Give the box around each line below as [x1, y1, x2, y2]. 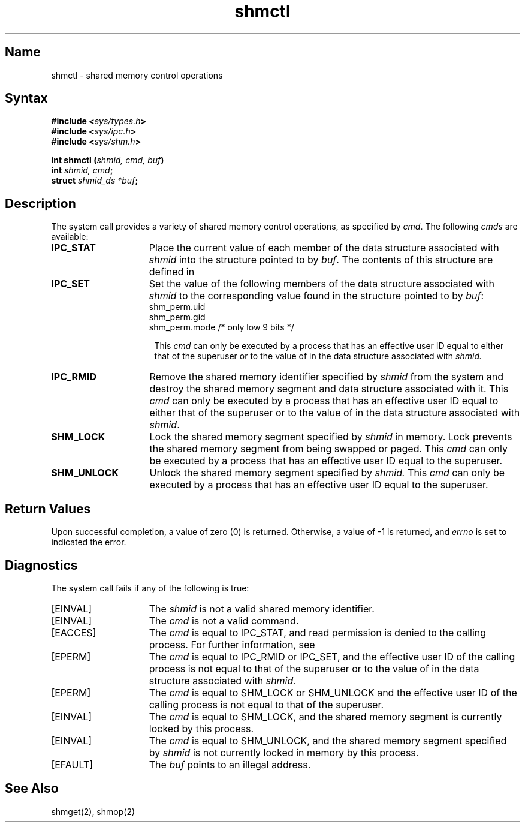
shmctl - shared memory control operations [51, 70, 223, 80]
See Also [5, 781, 59, 796]
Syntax [5, 91, 48, 106]
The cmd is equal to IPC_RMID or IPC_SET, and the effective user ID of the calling [149, 650, 515, 663]
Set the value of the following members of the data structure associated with [149, 278, 495, 290]
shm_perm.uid [149, 302, 206, 312]
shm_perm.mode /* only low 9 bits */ [149, 322, 294, 333]
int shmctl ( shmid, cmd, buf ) [51, 155, 164, 166]
